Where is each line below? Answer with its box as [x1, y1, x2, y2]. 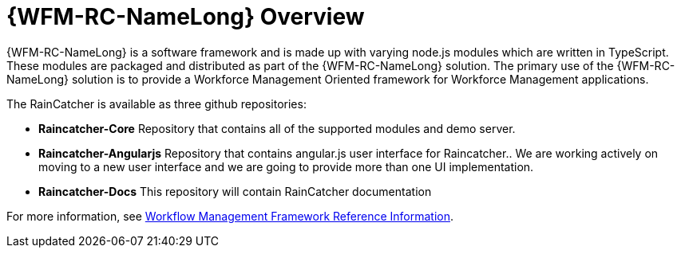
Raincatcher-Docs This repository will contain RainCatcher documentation [38, 184, 432, 198]
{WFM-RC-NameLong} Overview [6, 3, 365, 30]
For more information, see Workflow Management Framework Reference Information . [6, 209, 454, 223]
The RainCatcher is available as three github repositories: [6, 96, 307, 111]
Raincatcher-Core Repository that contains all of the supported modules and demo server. [38, 121, 516, 135]
